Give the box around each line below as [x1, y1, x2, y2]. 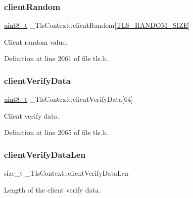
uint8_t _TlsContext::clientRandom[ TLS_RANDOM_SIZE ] [4, 20, 190, 30]
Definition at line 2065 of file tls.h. [4, 127, 108, 137]
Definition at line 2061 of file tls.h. [4, 53, 108, 64]
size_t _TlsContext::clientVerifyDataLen [4, 168, 129, 178]
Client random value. [4, 36, 68, 47]
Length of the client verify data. [4, 184, 101, 195]
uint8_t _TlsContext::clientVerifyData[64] [4, 94, 133, 104]
